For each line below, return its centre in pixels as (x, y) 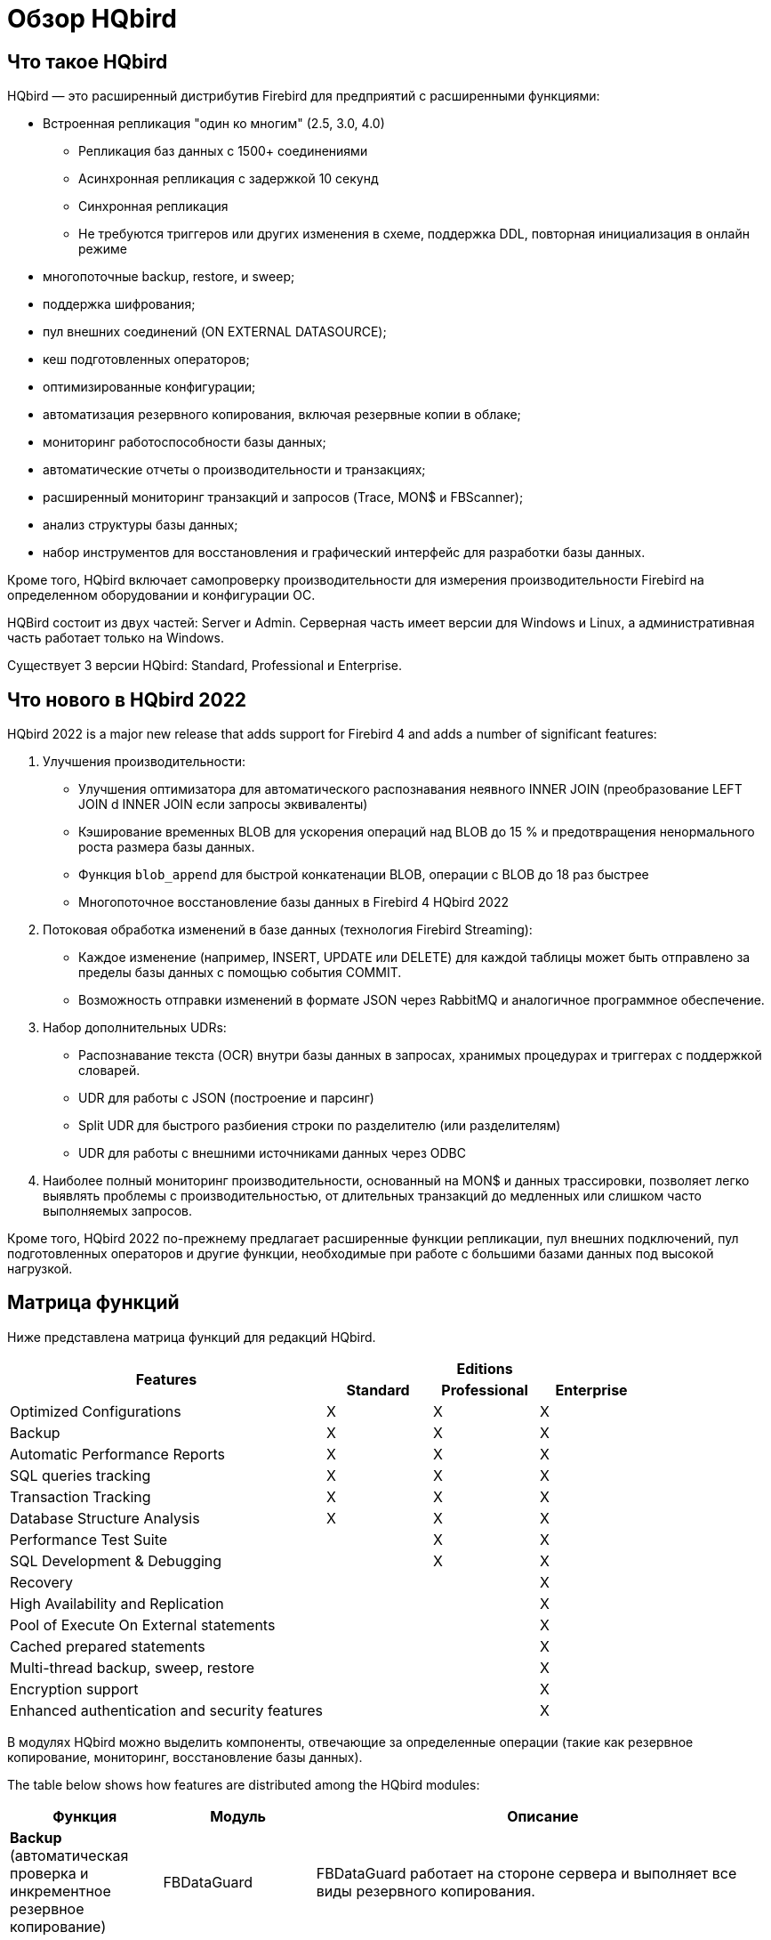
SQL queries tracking (80, 1475)
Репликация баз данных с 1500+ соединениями (223, 151)
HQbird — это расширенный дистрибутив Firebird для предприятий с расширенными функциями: (304, 96)
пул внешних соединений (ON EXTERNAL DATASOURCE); (215, 332)
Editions (485, 1368)
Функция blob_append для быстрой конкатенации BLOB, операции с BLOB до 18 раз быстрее (364, 875)
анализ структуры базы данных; (141, 525)
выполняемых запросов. (118, 1211)
